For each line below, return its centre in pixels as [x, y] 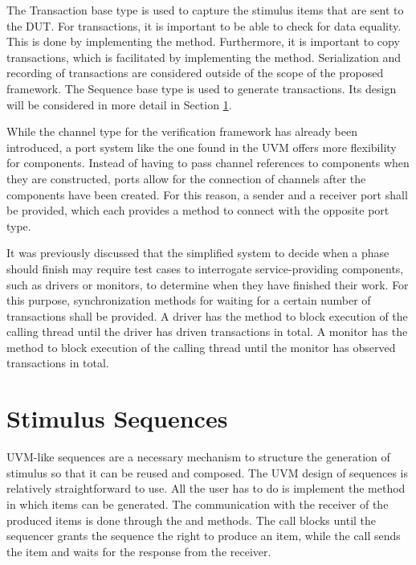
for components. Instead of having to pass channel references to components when [208, 163]
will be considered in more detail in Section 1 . [119, 104]
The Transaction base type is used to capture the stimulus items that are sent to [205, 10]
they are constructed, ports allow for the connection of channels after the [186, 178]
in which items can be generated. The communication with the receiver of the [198, 504]
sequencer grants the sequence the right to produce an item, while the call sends [204, 536]
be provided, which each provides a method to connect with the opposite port [198, 210]
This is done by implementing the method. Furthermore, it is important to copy [203, 41]
